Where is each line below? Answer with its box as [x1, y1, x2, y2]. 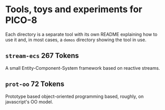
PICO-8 [5, 14, 37, 26]
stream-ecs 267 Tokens [5, 51, 79, 60]
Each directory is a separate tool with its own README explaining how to [5, 31, 158, 37]
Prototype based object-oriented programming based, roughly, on [5, 93, 144, 99]
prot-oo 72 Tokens [5, 80, 65, 89]
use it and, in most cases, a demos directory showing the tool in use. [5, 37, 147, 43]
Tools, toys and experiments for [5, 4, 143, 15]
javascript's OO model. [5, 98, 53, 105]
